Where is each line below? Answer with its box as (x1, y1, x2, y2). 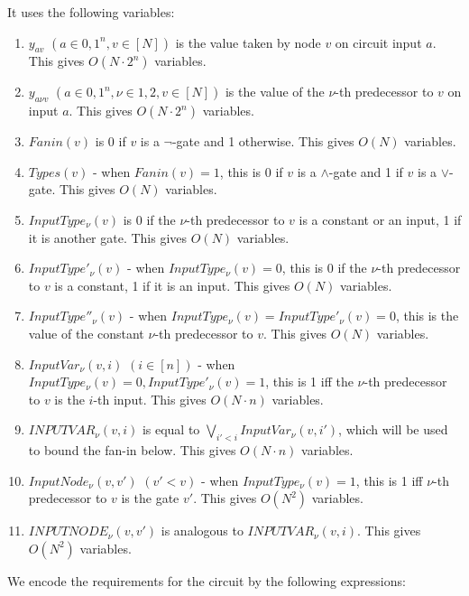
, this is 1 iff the (265, 372, 354, 391)
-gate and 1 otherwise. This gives (171, 132, 354, 151)
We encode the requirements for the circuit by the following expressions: (7, 571, 406, 590)
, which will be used (338, 420, 448, 439)
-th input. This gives (93, 389, 207, 408)
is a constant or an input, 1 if (299, 210, 462, 228)
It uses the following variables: (7, 3, 175, 21)
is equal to (142, 420, 200, 439)
